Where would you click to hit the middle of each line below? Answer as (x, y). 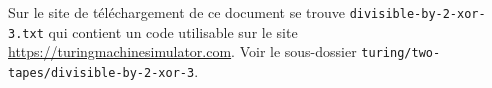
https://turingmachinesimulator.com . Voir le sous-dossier (182, 51)
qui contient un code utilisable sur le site (173, 31)
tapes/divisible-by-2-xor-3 (101, 72)
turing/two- (401, 53)
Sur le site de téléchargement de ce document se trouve (176, 12)
